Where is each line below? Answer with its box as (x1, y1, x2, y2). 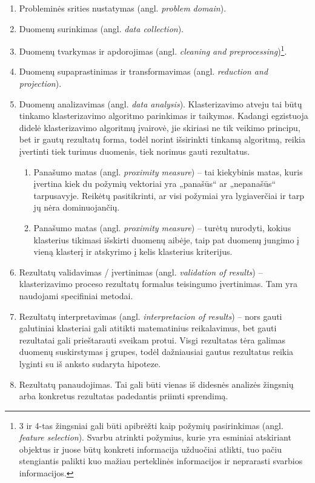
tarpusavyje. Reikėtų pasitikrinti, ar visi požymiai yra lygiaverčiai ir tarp (33, 189, 305, 201)
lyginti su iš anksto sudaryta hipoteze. (19, 357, 161, 370)
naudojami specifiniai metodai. (19, 289, 133, 302)
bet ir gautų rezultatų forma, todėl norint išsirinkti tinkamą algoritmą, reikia (19, 133, 306, 146)
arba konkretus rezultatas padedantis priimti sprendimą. (19, 390, 228, 402)
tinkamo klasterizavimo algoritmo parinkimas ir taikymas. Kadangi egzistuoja (19, 109, 308, 122)
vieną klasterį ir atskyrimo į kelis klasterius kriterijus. (33, 245, 233, 258)
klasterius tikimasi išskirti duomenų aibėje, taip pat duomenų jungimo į (33, 233, 299, 246)
